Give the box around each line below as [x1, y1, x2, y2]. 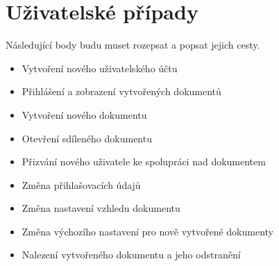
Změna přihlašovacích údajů [22, 177, 141, 192]
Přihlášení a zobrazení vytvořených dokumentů [22, 84, 221, 99]
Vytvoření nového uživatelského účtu [22, 60, 178, 75]
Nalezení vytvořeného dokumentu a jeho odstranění [22, 247, 241, 262]
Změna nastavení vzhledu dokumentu [22, 201, 180, 215]
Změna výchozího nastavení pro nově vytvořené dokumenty [22, 224, 274, 238]
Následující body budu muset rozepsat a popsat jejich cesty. [6, 38, 260, 52]
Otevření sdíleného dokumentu [22, 131, 152, 145]
